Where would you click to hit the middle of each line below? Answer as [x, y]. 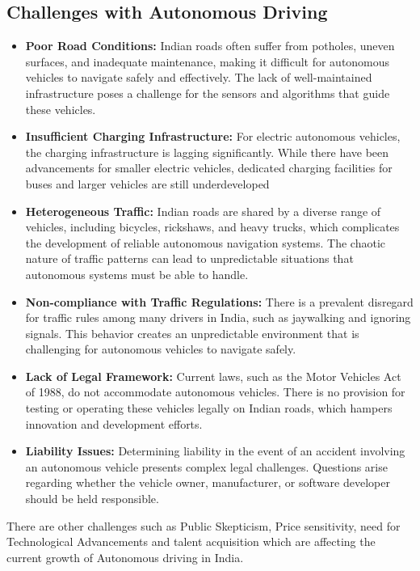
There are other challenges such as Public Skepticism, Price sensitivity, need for [204, 525]
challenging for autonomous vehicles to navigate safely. [161, 349]
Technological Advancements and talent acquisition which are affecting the [191, 541]
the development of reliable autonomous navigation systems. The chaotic [206, 242]
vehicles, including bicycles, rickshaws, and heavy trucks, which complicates [212, 227]
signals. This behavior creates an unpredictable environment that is [192, 333]
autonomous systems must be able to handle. [137, 274]
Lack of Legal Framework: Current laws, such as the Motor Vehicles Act [213, 376]
